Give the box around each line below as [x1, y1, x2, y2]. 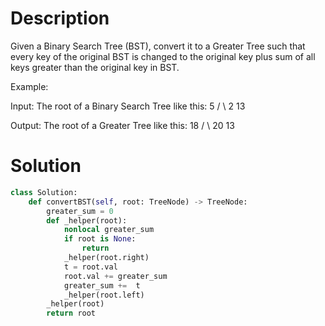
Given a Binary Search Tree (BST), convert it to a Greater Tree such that [10, 40, 306, 52]
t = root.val [63, 262, 118, 272]
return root [46, 308, 97, 319]
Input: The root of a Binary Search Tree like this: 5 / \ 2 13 [10, 100, 246, 112]
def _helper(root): [46, 215, 128, 226]
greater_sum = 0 [46, 206, 114, 216]
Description [10, 7, 110, 30]
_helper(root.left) [63, 290, 145, 300]
